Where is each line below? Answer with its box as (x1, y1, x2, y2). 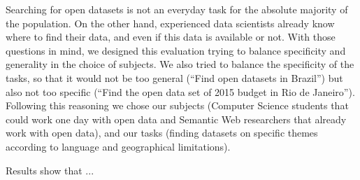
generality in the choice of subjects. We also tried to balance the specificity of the (6, 57, 354, 71)
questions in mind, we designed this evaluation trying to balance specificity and (6, 43, 346, 57)
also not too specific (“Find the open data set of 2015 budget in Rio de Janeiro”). (6, 84, 355, 99)
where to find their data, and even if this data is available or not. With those (6, 29, 336, 44)
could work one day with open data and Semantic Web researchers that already (6, 111, 347, 126)
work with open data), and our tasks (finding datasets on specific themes (6, 125, 318, 140)
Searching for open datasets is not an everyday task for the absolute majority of (6, 2, 348, 16)
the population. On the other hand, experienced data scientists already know (6, 15, 335, 30)
